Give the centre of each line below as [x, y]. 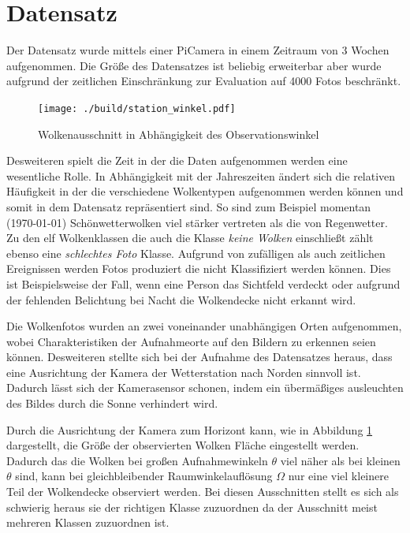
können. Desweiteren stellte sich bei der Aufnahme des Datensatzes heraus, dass [199, 357]
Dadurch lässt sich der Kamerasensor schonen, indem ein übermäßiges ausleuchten [205, 388]
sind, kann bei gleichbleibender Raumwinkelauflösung [144, 476]
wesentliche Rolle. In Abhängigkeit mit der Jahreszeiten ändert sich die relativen [201, 175]
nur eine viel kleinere [338, 476]
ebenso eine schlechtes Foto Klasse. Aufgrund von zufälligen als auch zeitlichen [196, 253]
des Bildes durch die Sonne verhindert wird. [112, 403]
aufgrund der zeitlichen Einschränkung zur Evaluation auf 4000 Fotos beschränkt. [204, 81]
